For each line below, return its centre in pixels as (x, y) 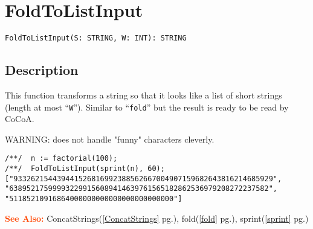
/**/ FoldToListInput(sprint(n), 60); (85, 169)
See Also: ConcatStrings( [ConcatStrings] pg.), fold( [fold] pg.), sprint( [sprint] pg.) (157, 218)
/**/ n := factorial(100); (61, 159)
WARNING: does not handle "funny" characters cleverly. (110, 139)
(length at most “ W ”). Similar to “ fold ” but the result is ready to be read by (147, 107)
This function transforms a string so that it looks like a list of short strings (144, 95)
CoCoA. (20, 119)
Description (42, 70)
